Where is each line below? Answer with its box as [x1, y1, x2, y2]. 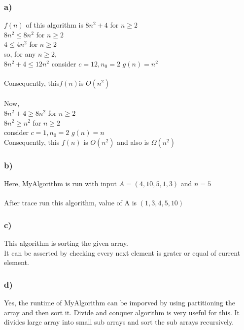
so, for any [4, 49, 36, 59]
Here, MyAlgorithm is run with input [4, 178, 117, 188]
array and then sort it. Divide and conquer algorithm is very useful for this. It [4, 307, 240, 317]
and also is [117, 136, 149, 147]
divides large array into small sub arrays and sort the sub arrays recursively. [4, 317, 234, 327]
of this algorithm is [26, 20, 83, 30]
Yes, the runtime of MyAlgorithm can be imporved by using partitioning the [4, 297, 235, 307]
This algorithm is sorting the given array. [4, 237, 129, 248]
